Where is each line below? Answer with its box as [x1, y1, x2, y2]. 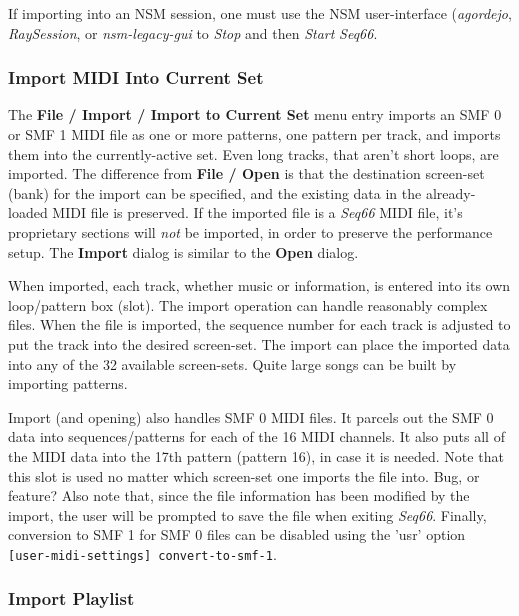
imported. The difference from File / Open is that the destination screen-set [8, 163, 485, 184]
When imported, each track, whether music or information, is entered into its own [8, 275, 511, 296]
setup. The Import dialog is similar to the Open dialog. [8, 241, 359, 262]
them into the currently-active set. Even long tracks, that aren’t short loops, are [8, 143, 499, 164]
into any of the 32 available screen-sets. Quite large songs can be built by [8, 353, 457, 374]
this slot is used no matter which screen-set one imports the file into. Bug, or [8, 465, 480, 486]
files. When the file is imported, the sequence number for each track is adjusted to [8, 314, 511, 335]
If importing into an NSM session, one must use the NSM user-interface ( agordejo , [8, 3, 512, 23]
